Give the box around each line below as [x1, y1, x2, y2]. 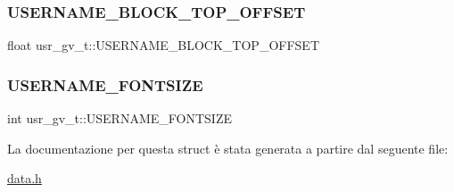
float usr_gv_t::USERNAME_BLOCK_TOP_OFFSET [7, 36, 319, 54]
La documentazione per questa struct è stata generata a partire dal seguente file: [7, 138, 449, 157]
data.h [7, 169, 42, 188]
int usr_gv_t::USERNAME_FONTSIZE [7, 109, 232, 128]
